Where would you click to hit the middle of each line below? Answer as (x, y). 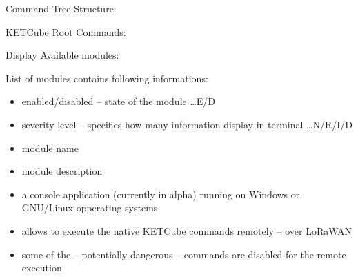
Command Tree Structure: (61, 8)
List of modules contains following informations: (107, 78)
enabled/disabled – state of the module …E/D (119, 101)
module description (62, 171)
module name (50, 147)
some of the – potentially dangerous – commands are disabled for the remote (184, 254)
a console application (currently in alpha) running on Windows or (161, 194)
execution (42, 268)
